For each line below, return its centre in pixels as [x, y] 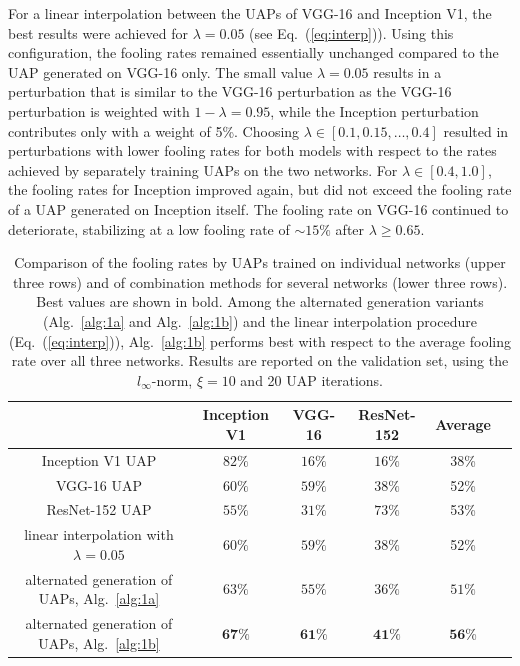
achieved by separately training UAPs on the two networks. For [203, 169]
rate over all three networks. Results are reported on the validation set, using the [260, 360]
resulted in [476, 130]
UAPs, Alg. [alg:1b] [99, 642]
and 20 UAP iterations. [312, 379]
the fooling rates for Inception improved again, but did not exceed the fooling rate [260, 189]
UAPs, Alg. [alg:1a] [99, 598]
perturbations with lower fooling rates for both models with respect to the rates [252, 150]
